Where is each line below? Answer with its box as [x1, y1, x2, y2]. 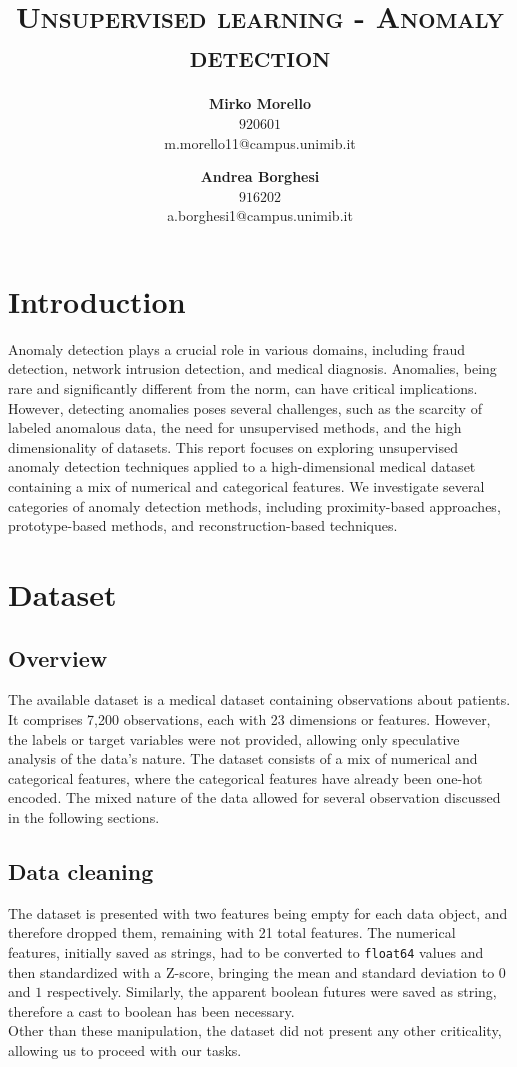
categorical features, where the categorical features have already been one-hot [8, 767, 483, 788]
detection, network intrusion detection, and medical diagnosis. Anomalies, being [8, 358, 497, 379]
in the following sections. [8, 806, 160, 827]
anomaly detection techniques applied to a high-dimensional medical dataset [8, 456, 476, 477]
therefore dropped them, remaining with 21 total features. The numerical [8, 922, 456, 943]
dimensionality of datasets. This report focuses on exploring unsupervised [8, 436, 458, 457]
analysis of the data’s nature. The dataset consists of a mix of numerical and [8, 748, 478, 769]
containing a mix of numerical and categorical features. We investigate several [8, 475, 485, 496]
